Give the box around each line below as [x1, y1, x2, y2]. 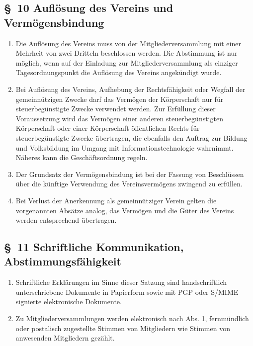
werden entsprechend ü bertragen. [15, 215, 117, 225]
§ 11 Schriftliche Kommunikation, [4, 239, 184, 255]
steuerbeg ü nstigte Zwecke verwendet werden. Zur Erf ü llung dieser [15, 103, 216, 114]
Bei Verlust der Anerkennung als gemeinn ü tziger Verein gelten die [15, 195, 217, 205]
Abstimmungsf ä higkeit [4, 254, 121, 269]
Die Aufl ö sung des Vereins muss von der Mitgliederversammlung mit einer [15, 38, 241, 48]
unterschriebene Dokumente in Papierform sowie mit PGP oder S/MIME [15, 286, 239, 297]
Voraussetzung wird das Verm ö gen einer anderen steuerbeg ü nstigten [15, 113, 223, 123]
